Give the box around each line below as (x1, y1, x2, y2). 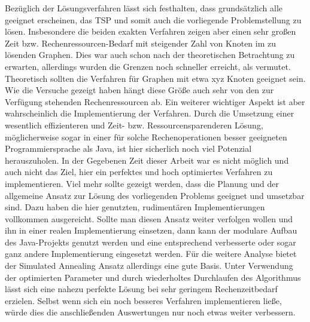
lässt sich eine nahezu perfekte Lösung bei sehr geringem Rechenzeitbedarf (5, 283, 278, 295)
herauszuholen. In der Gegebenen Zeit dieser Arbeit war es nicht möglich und (5, 154, 289, 166)
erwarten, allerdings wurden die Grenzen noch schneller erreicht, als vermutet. (5, 60, 291, 72)
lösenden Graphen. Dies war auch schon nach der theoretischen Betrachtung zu (5, 48, 295, 61)
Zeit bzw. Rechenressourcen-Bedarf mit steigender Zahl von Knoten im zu (5, 36, 276, 49)
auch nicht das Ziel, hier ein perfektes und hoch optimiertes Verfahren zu (5, 165, 273, 178)
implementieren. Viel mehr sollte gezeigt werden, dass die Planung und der (5, 177, 279, 189)
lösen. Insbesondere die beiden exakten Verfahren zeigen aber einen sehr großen (5, 25, 296, 38)
